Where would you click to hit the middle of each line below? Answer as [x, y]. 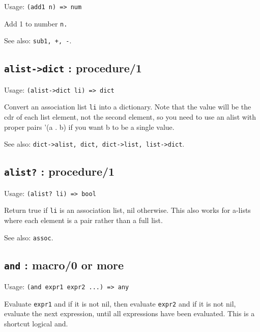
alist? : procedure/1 [60, 171]
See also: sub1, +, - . [38, 40]
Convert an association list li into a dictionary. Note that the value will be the [128, 107]
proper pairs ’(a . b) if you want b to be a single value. [89, 127]
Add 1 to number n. [36, 23]
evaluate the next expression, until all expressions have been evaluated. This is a [129, 313]
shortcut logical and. [36, 323]
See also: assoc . [29, 237]
